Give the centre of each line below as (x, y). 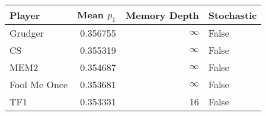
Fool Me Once (39, 85)
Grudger (27, 33)
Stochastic (233, 15)
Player (25, 15)
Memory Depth (162, 15)
